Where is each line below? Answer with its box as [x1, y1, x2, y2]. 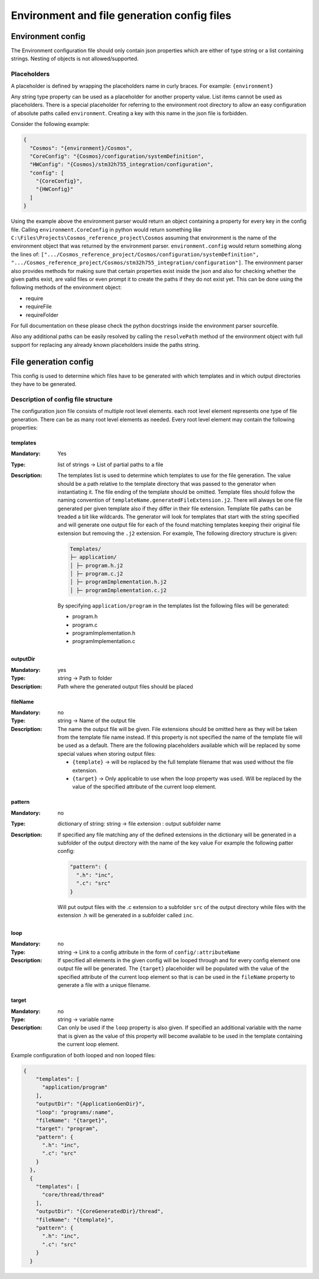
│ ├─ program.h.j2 [70, 562, 123, 569]
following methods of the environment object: [11, 284, 122, 291]
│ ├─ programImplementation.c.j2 [70, 587, 167, 593]
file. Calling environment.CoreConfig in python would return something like [11, 226, 202, 233]
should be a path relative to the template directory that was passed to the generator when [57, 480, 276, 487]
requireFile [25, 303, 52, 310]
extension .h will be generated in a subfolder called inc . [57, 911, 194, 918]
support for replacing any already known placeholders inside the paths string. [11, 341, 200, 348]
